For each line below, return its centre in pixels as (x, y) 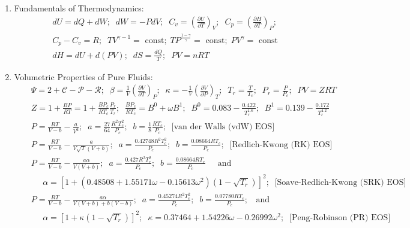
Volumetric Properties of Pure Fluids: (83, 76)
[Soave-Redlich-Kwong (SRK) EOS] (340, 182)
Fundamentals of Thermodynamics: (79, 8)
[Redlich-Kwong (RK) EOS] (281, 145)
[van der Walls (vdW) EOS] (223, 127)
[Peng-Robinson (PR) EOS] (340, 218)
